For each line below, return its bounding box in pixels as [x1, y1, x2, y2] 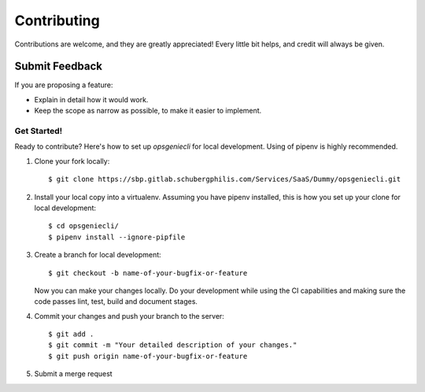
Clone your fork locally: [34, 156, 110, 165]
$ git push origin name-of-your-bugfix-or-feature [48, 351, 248, 361]
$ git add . [48, 330, 94, 338]
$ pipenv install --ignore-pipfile [48, 232, 186, 242]
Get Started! [14, 126, 63, 136]
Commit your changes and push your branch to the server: [34, 311, 224, 320]
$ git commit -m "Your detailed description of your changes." [48, 341, 297, 349]
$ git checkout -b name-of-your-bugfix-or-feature [48, 268, 248, 277]
